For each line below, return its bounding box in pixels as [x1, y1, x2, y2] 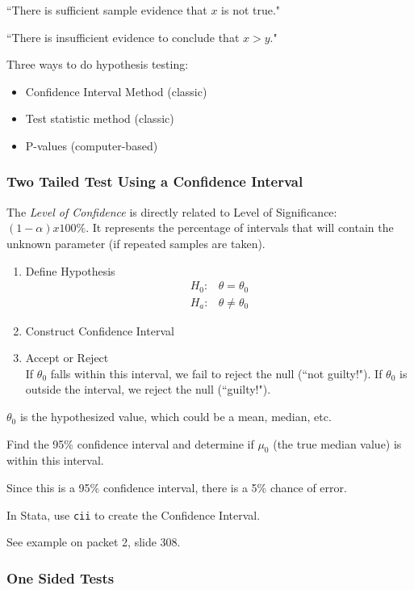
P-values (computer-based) [25, 137, 158, 154]
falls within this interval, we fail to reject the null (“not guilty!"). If [50, 365, 383, 381]
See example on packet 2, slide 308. [6, 533, 181, 550]
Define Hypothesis [25, 262, 115, 279]
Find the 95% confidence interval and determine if [6, 435, 254, 452]
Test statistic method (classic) [25, 110, 174, 127]
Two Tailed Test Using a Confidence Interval [6, 171, 303, 192]
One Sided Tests [6, 567, 115, 588]
